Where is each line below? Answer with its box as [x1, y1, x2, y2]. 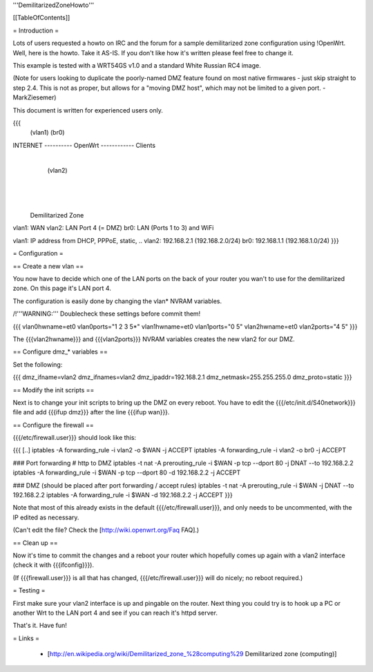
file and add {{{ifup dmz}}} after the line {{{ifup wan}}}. [12, 408, 170, 416]
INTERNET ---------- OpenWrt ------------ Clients [12, 141, 155, 149]
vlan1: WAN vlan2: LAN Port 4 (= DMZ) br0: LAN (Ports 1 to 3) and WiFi [12, 224, 214, 232]
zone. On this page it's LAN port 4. [12, 284, 112, 293]
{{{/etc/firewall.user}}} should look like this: [12, 434, 137, 442]
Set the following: [12, 360, 63, 369]
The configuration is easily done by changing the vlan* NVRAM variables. [12, 297, 222, 305]
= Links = [12, 634, 40, 642]
